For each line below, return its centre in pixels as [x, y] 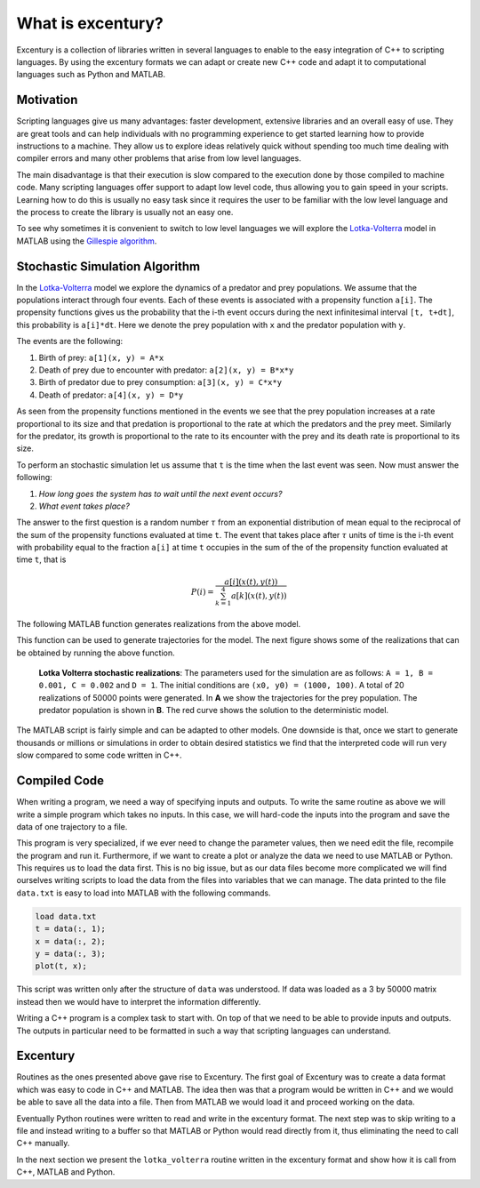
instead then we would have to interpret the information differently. [139, 1001]
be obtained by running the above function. [96, 653]
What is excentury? [90, 23]
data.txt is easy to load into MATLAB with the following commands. [144, 893]
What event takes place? [84, 506]
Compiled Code [60, 781]
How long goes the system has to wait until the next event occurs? [160, 494]
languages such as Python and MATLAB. [91, 75]
